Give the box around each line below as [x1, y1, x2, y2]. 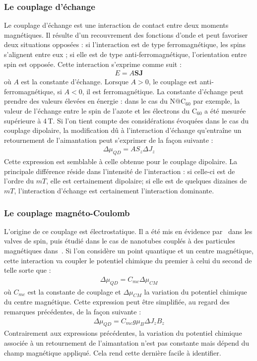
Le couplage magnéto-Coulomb [4, 206, 130, 219]
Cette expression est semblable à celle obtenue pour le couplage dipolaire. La [4, 156, 237, 167]
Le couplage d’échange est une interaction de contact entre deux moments [4, 20, 229, 30]
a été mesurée [204, 106, 246, 116]
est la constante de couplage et [27, 286, 121, 297]
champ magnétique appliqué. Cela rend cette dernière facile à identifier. [4, 347, 221, 358]
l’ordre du [4, 176, 34, 186]
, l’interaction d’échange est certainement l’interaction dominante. [14, 185, 214, 195]
